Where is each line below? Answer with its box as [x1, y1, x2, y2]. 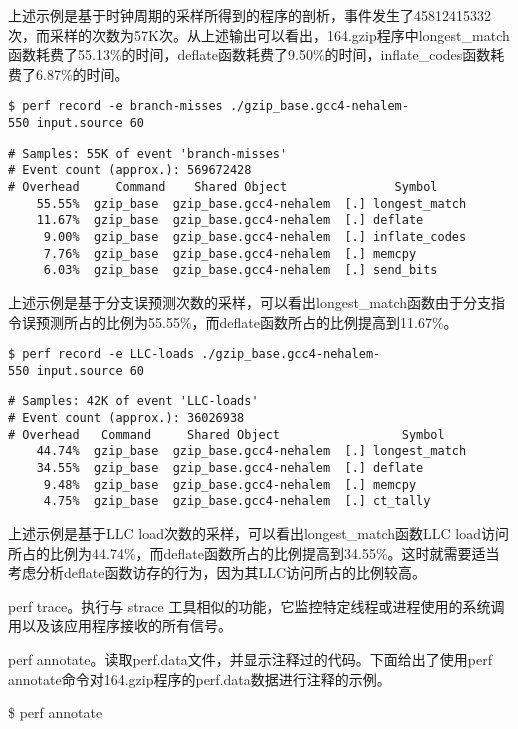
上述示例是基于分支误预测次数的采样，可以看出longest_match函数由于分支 [8, 291, 492, 312]
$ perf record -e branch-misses [8, 99, 223, 114]
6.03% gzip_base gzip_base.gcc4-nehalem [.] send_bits [43, 263, 438, 278]
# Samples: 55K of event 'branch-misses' [8, 146, 288, 161]
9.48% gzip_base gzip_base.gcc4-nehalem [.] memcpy [43, 477, 417, 492]
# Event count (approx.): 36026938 [8, 411, 245, 426]
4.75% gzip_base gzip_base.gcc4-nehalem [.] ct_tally [43, 494, 431, 509]
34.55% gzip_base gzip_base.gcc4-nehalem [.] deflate [36, 461, 424, 476]
